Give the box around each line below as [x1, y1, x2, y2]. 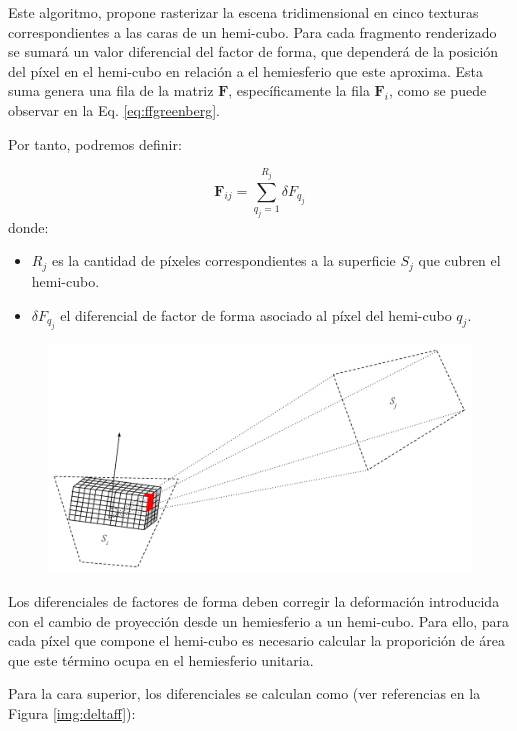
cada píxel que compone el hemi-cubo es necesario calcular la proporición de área [8, 630, 505, 651]
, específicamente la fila [228, 80, 370, 101]
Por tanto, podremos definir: [8, 133, 182, 154]
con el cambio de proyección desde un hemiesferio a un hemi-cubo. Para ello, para [8, 610, 509, 631]
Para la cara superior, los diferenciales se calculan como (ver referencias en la [8, 683, 481, 704]
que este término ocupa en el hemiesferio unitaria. [8, 649, 314, 670]
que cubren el [418, 250, 501, 271]
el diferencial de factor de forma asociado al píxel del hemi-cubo [60, 304, 452, 325]
